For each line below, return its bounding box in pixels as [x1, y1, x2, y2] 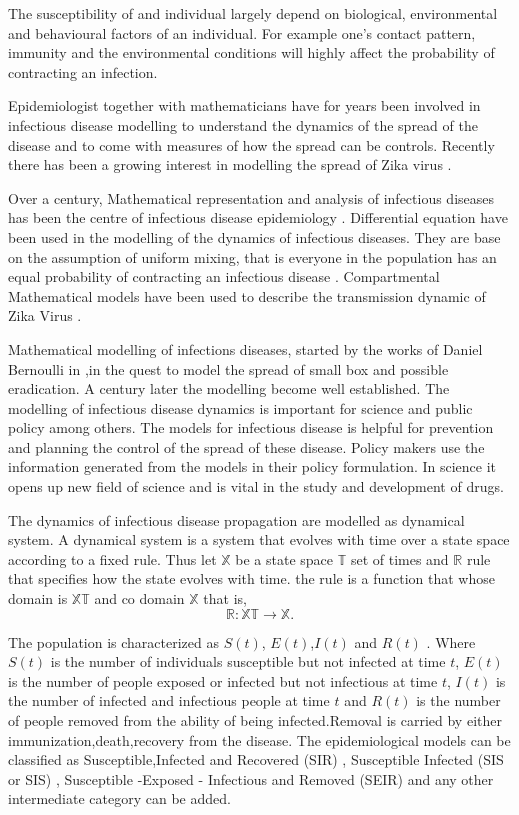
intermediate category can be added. [8, 788, 231, 809]
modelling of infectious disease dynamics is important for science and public [8, 397, 473, 418]
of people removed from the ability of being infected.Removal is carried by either [8, 710, 502, 730]
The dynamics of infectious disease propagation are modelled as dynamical [8, 509, 465, 530]
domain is [8, 588, 68, 609]
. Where [426, 631, 476, 652]
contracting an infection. [8, 61, 158, 82]
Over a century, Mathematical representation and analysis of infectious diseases [8, 187, 495, 208]
